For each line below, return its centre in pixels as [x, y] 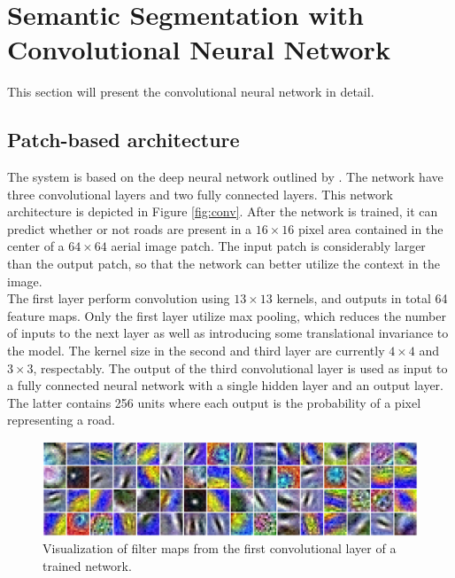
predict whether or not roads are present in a [130, 228]
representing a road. [61, 420]
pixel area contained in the [371, 228]
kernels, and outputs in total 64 [362, 298]
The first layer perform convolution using [119, 298]
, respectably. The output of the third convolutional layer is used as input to [240, 367]
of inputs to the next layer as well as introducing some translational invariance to [228, 333]
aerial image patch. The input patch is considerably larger [268, 246]
